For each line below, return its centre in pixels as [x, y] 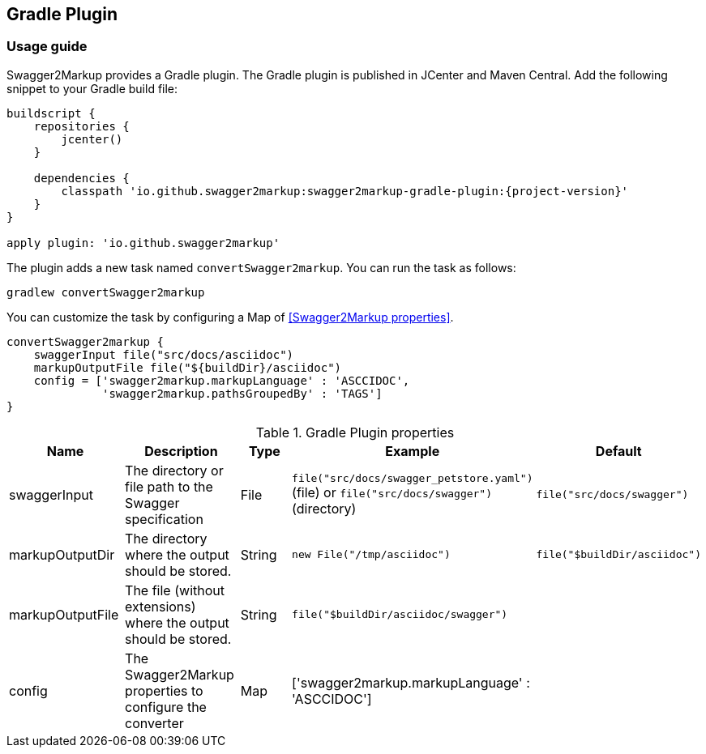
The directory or [174, 470]
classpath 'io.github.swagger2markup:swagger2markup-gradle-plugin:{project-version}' [345, 191]
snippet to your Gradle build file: [92, 88]
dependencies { [81, 178]
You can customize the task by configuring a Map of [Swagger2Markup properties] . [230, 317]
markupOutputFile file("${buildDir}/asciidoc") [188, 367]
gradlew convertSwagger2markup [106, 292]
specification [164, 519]
